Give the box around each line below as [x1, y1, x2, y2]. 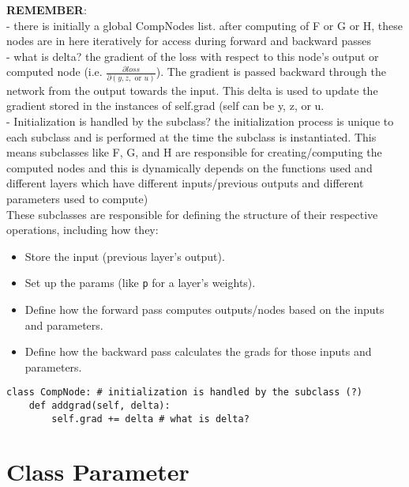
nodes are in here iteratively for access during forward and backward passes [6, 32, 371, 49]
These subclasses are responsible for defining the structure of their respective [6, 206, 378, 222]
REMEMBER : [6, 2, 87, 17]
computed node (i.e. [6, 63, 103, 80]
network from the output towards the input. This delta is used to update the [6, 81, 378, 98]
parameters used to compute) [6, 190, 148, 206]
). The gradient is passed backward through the [156, 63, 386, 80]
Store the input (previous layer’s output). [24, 247, 225, 264]
